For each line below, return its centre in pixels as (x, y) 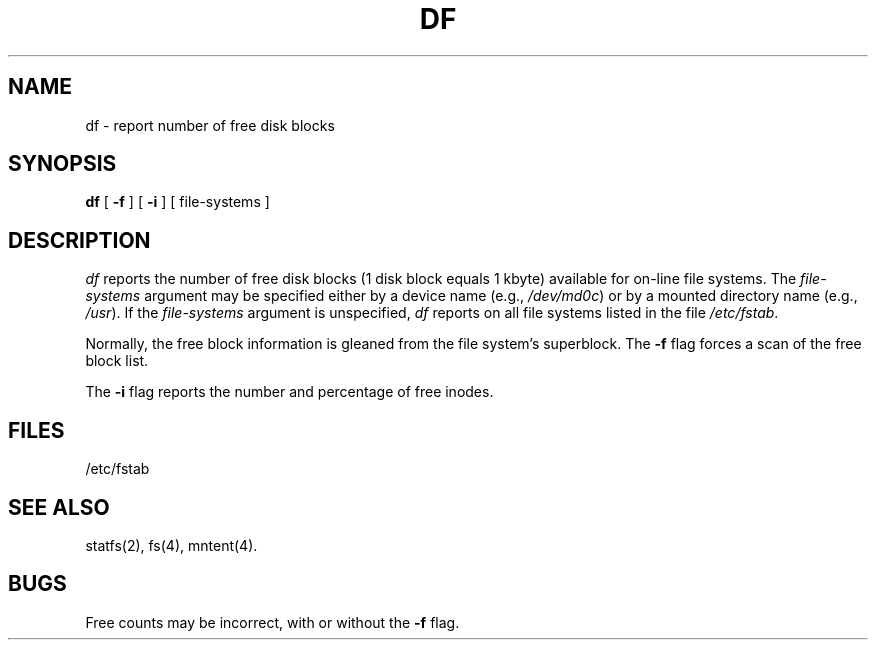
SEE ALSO (59, 507)
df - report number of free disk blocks (210, 125)
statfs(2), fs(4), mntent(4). (171, 545)
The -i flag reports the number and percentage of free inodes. (289, 392)
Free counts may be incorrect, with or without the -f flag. (272, 622)
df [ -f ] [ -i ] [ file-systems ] (177, 202)
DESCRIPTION (79, 240)
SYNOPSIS (62, 164)
